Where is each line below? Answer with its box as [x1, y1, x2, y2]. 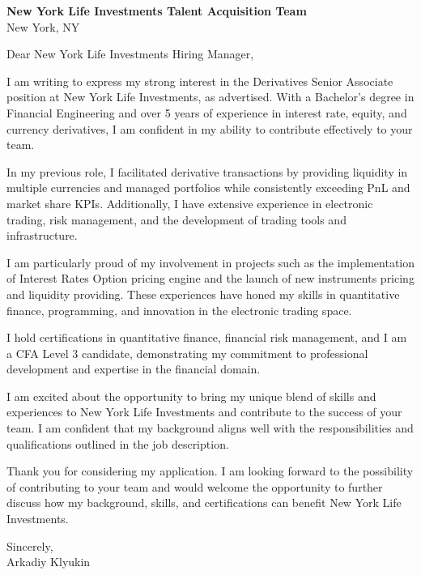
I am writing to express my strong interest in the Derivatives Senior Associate [6, 72, 393, 89]
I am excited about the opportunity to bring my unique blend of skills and [6, 387, 376, 404]
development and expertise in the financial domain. [6, 360, 261, 377]
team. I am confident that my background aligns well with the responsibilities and [6, 420, 414, 437]
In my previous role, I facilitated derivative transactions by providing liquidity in [6, 163, 408, 180]
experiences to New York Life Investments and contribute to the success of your [6, 403, 402, 420]
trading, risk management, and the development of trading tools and [6, 211, 347, 228]
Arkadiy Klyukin [6, 553, 91, 570]
